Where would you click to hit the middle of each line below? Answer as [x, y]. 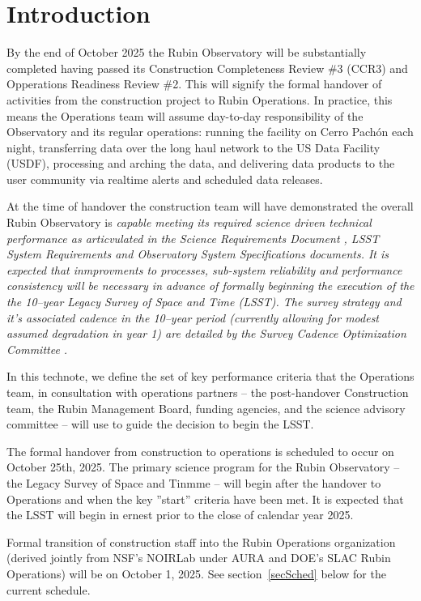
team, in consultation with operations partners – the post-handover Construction [208, 392]
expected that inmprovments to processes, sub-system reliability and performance [204, 269]
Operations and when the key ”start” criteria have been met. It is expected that [205, 499]
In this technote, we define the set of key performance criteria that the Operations [210, 376]
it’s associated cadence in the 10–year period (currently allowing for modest [193, 317]
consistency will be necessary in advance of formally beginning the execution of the [210, 286]
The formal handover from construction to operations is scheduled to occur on [200, 451]
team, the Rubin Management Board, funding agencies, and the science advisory [206, 408]
